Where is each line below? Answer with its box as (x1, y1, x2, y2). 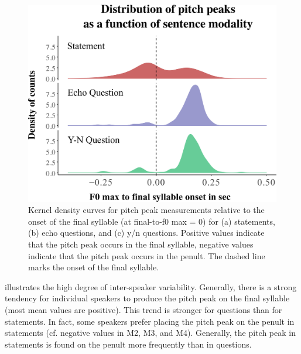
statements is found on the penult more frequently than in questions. (5, 338, 252, 350)
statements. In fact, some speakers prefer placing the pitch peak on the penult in (5, 315, 295, 327)
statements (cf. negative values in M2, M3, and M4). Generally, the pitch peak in (5, 326, 296, 339)
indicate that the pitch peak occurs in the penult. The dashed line (28, 249, 265, 262)
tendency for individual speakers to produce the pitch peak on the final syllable (5, 292, 290, 304)
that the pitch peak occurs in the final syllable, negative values (28, 238, 254, 250)
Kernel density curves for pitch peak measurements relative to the (28, 204, 265, 216)
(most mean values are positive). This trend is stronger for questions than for (5, 303, 282, 315)
